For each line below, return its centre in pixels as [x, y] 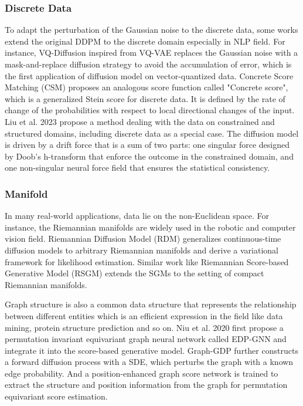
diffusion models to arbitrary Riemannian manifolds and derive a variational [142, 250]
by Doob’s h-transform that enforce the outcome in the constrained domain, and [149, 156]
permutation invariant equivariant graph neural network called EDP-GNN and [146, 339]
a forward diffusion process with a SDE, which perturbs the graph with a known [149, 362]
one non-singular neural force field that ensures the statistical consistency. [137, 168]
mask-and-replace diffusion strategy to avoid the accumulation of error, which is [148, 64]
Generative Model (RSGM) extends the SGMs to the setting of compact [135, 273]
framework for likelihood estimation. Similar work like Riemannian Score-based [147, 261]
